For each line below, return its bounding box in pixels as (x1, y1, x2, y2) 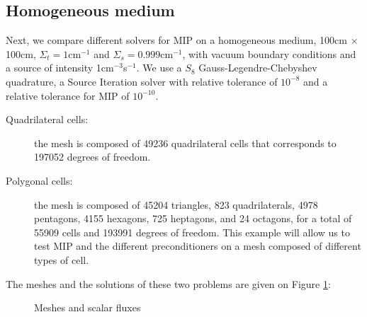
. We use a (136, 60, 182, 75)
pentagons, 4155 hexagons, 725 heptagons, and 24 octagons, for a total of (34, 211, 352, 226)
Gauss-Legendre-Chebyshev (198, 60, 317, 75)
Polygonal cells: (6, 173, 73, 188)
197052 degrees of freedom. (34, 149, 151, 164)
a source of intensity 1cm (6, 60, 114, 75)
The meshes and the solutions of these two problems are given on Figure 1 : (6, 276, 331, 291)
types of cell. (34, 252, 89, 267)
